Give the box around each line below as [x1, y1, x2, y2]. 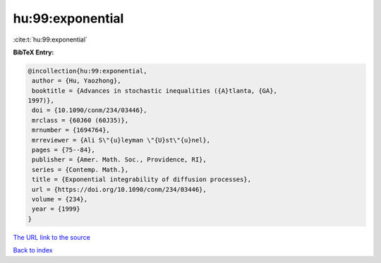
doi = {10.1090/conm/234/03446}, [32, 106, 147, 114]
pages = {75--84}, [32, 146, 95, 154]
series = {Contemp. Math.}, [32, 166, 129, 173]
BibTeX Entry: [13, 48, 54, 56]
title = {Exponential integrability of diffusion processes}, [32, 176, 252, 183]
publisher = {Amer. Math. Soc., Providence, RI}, [32, 156, 207, 164]
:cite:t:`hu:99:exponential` [13, 35, 88, 44]
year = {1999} [32, 205, 80, 213]
